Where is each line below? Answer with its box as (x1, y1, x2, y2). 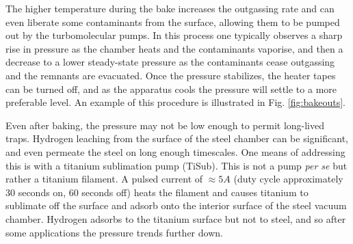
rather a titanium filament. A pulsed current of (5, 172, 203, 186)
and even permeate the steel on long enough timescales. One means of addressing (5, 144, 345, 159)
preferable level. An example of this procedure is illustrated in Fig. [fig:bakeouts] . (5, 95, 345, 109)
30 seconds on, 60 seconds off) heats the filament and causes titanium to (5, 185, 309, 199)
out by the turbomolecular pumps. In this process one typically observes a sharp (5, 28, 343, 42)
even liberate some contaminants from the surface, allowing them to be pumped (5, 14, 340, 29)
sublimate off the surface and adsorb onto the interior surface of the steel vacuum (5, 198, 347, 213)
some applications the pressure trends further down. (5, 225, 223, 239)
